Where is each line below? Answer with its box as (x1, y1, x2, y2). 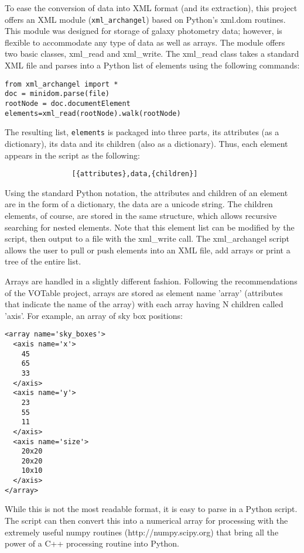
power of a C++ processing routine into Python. (5, 537, 179, 549)
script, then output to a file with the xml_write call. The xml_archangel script (5, 232, 290, 245)
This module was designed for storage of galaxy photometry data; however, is (5, 25, 282, 37)
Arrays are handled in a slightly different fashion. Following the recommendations (5, 274, 298, 287)
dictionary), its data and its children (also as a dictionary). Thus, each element (5, 137, 288, 149)
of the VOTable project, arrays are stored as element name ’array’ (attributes (5, 286, 283, 298)
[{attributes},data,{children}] (71, 170, 198, 178)
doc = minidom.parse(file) (5, 90, 110, 98)
